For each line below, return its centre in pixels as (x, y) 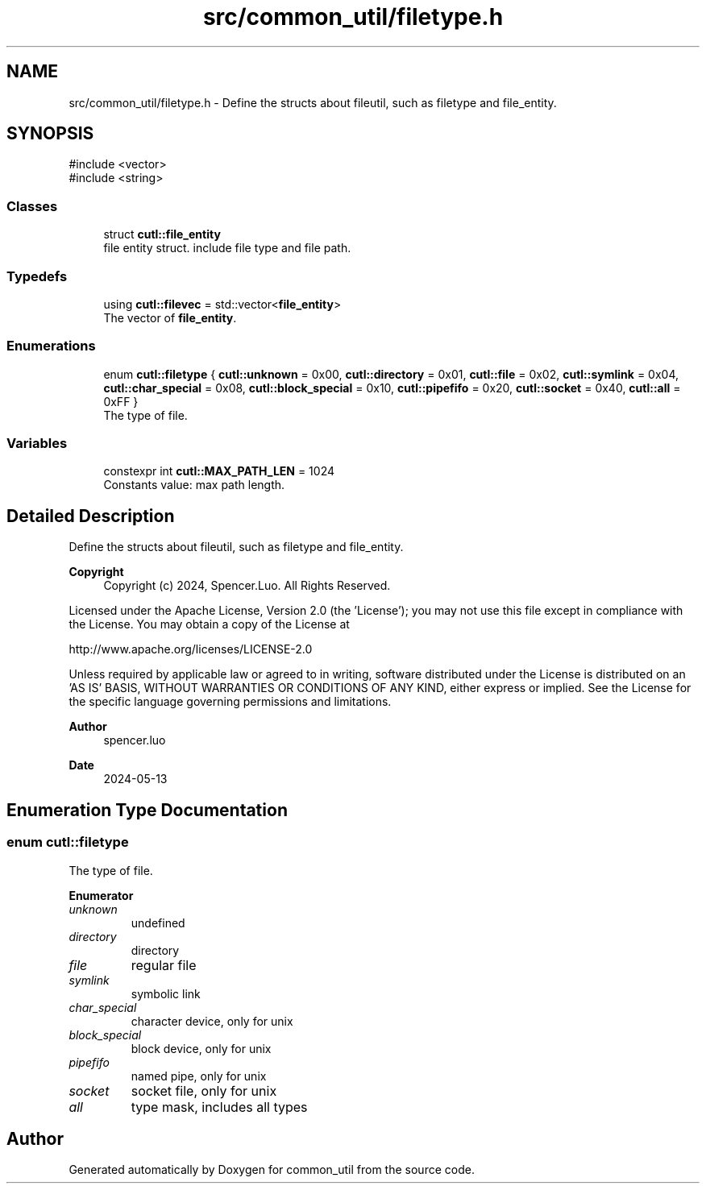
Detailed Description (91, 516)
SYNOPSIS (50, 134)
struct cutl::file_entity (162, 234)
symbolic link (166, 993)
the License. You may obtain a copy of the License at (209, 624)
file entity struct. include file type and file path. (227, 248)
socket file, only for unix (204, 1090)
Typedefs (37, 276)
